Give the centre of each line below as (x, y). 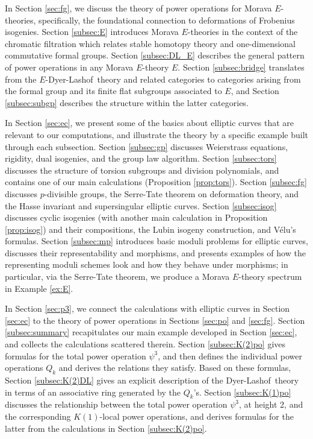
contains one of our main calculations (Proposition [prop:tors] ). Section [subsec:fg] (156, 182)
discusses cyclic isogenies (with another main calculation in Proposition (136, 217)
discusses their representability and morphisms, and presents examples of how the (155, 252)
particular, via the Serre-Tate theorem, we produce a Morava (117, 276)
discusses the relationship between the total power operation (116, 404)
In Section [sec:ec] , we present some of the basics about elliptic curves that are (150, 123)
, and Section (255, 91)
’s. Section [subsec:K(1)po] (242, 392)
